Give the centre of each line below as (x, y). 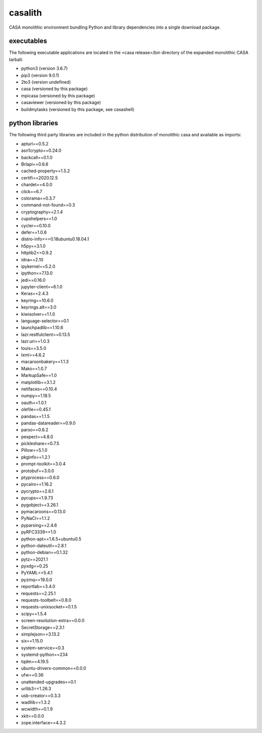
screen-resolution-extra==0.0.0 (53, 621)
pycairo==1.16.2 (37, 484)
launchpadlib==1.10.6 (42, 328)
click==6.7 (32, 191)
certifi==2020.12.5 (40, 178)
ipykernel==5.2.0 (38, 266)
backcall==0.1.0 (37, 157)
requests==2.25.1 (38, 593)
